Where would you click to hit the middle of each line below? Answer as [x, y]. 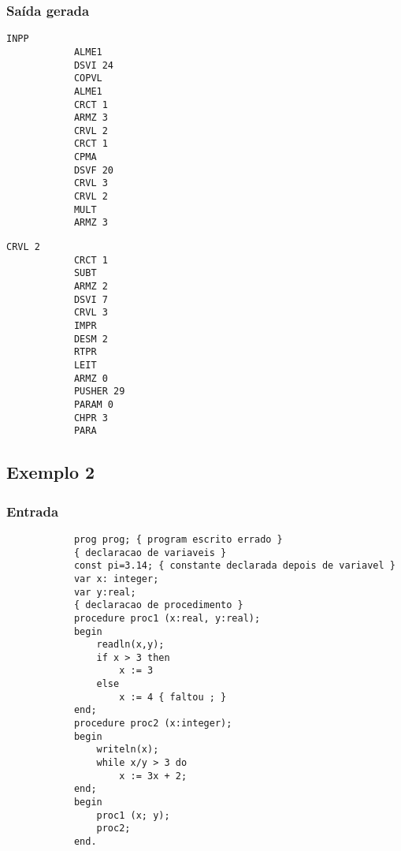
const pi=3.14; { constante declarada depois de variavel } [234, 566]
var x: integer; [116, 579]
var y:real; [105, 592]
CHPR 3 [91, 418]
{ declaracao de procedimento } [158, 605]
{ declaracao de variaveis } [150, 552]
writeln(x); [128, 750]
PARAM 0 [94, 404]
